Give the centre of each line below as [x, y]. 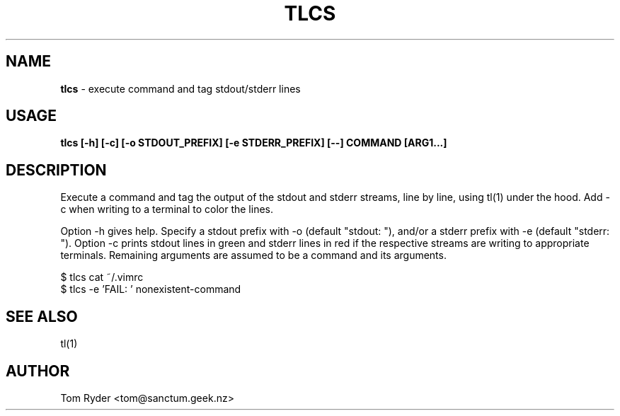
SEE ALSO [42, 316]
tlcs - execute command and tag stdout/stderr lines [180, 88]
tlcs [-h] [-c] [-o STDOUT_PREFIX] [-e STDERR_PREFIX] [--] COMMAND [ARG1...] [254, 143]
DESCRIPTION [56, 170]
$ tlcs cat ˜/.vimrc [102, 277]
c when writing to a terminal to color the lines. [167, 209]
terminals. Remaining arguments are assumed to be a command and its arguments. [253, 255]
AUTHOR [38, 371]
